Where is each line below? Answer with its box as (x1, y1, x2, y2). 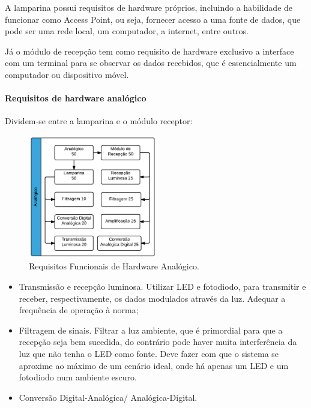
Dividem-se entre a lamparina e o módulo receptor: (5, 115, 193, 127)
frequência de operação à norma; (19, 304, 139, 316)
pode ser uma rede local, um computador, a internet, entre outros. (5, 25, 249, 37)
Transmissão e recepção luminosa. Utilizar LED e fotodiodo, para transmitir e (19, 280, 306, 292)
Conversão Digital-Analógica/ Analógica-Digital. (19, 391, 198, 403)
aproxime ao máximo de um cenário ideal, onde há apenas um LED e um (19, 359, 289, 371)
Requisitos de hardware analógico (5, 92, 146, 104)
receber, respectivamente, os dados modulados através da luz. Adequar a (19, 292, 286, 304)
